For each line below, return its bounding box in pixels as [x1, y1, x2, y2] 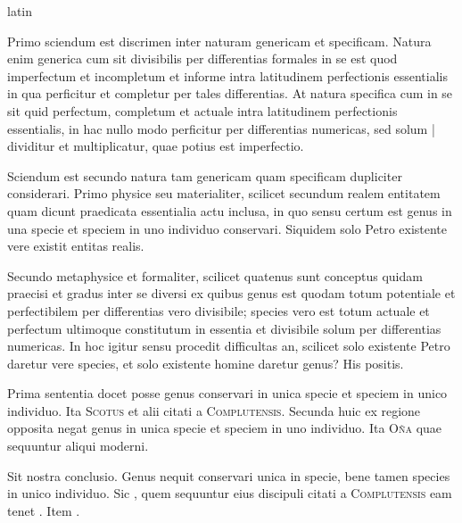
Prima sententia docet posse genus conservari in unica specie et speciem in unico [7, 384, 448, 403]
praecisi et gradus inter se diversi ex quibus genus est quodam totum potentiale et [7, 284, 456, 303]
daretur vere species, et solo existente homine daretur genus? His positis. [7, 353, 404, 372]
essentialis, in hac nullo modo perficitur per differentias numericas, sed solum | [7, 119, 435, 137]
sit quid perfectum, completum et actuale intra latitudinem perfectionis [7, 101, 398, 120]
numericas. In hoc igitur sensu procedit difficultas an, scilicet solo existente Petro [7, 336, 450, 355]
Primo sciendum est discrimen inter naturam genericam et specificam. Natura [7, 31, 432, 50]
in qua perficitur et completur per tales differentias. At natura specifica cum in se [7, 84, 453, 103]
